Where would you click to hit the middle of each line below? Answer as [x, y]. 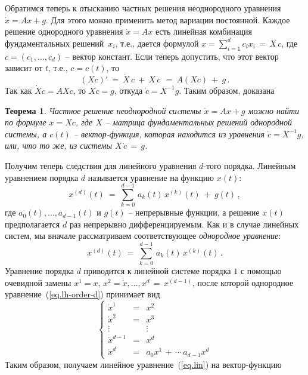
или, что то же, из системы [58, 145]
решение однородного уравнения [64, 31]
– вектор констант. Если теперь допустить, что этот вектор [172, 56]
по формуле [26, 122]
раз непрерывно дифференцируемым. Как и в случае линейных [184, 224]
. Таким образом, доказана [227, 90]
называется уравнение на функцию [151, 177]
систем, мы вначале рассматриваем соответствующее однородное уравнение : [143, 236]
